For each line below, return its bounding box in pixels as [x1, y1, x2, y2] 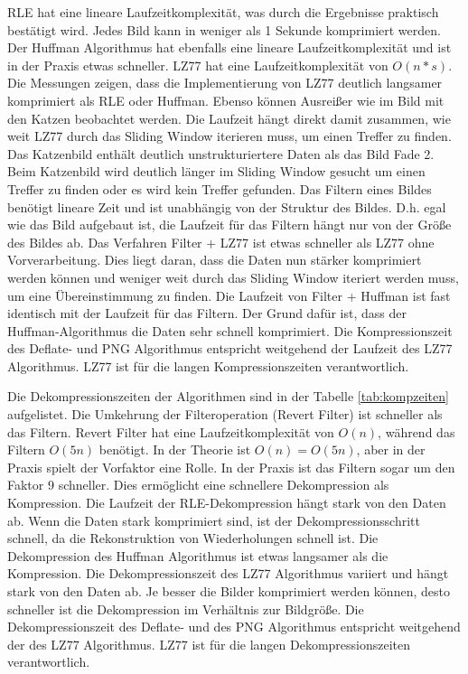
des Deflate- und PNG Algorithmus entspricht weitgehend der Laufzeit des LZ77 [7, 339, 453, 358]
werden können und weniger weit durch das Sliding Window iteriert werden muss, [7, 267, 459, 286]
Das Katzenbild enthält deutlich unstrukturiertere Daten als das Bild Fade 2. [7, 144, 435, 163]
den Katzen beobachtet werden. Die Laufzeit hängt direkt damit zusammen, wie [7, 108, 451, 127]
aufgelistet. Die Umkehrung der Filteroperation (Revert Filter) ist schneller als [7, 405, 443, 424]
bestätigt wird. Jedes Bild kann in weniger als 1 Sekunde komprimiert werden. [7, 20, 441, 39]
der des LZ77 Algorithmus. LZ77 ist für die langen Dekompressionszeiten [7, 634, 411, 653]
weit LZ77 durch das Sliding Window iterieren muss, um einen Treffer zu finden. [7, 126, 452, 145]
